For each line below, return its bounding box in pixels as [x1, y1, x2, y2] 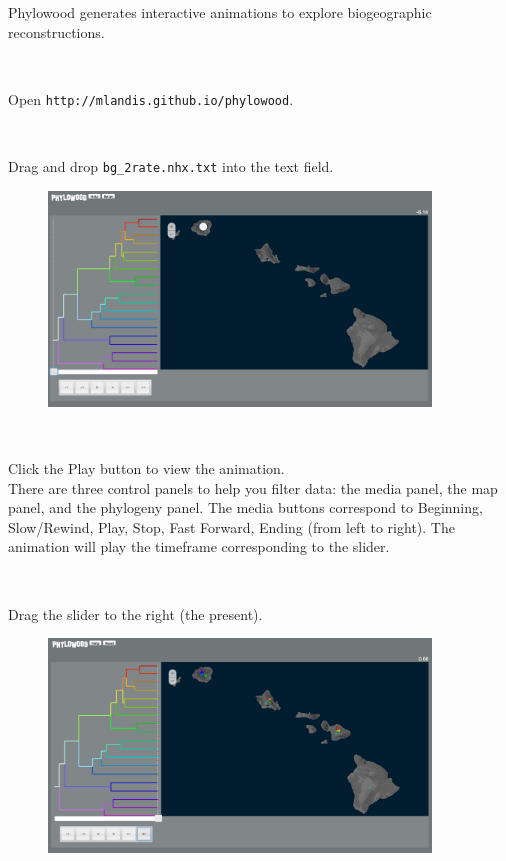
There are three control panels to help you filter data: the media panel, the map [8, 477, 498, 498]
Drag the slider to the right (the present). [8, 603, 263, 624]
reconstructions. [8, 21, 105, 42]
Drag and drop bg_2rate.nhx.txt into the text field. [8, 156, 334, 177]
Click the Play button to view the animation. [8, 458, 285, 479]
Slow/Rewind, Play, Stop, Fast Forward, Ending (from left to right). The [8, 516, 455, 537]
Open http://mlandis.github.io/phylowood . [8, 88, 294, 109]
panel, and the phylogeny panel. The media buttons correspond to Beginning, [8, 497, 483, 518]
